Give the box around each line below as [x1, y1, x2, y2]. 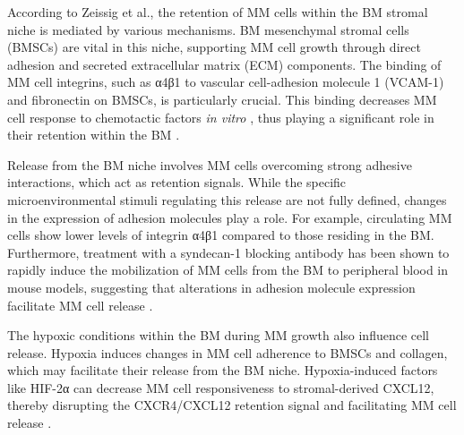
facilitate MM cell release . [7, 295, 153, 314]
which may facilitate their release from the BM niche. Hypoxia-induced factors [7, 361, 438, 380]
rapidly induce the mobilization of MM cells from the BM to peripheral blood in [7, 260, 449, 279]
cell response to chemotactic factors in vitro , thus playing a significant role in [7, 107, 434, 126]
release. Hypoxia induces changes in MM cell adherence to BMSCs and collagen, [7, 343, 448, 362]
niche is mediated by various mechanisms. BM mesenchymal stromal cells [7, 20, 409, 38]
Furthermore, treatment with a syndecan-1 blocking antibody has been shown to [7, 243, 450, 261]
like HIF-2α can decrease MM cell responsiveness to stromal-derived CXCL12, [7, 378, 434, 397]
